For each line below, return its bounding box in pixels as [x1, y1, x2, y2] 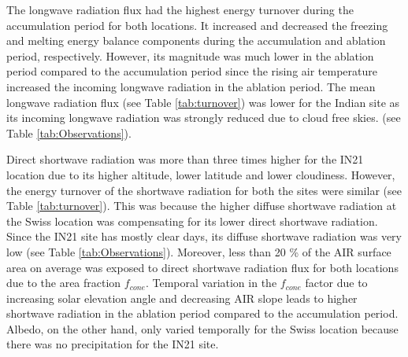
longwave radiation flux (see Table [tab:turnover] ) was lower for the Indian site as [6, 94, 400, 110]
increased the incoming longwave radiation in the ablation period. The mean [6, 78, 376, 94]
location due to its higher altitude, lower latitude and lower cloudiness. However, [6, 166, 395, 182]
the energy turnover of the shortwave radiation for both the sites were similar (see [6, 182, 402, 198]
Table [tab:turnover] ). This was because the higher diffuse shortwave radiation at [6, 197, 397, 214]
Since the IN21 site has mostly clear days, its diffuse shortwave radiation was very [6, 228, 402, 245]
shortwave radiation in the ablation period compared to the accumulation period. [6, 305, 399, 322]
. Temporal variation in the [145, 274, 277, 291]
